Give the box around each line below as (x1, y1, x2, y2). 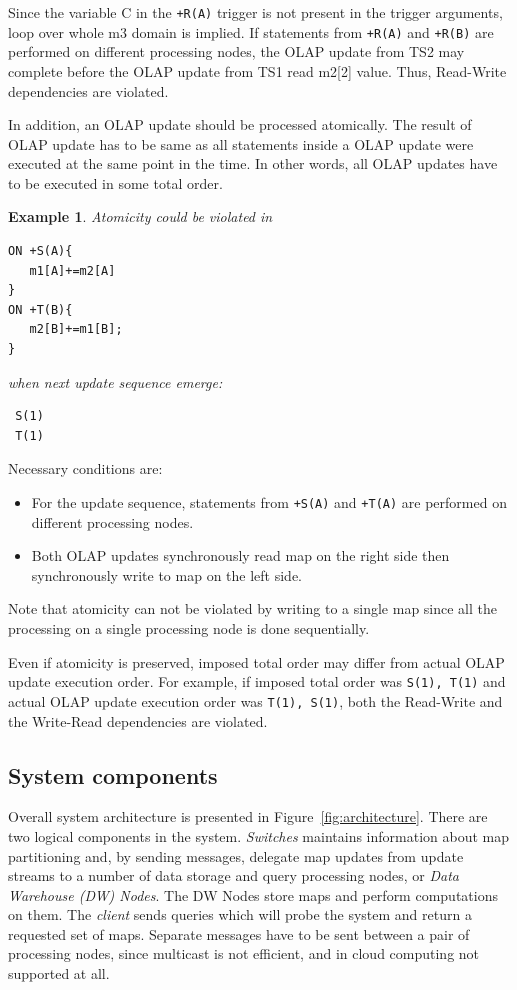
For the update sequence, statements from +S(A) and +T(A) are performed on (31, 492, 507, 512)
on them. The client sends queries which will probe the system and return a (8, 904, 472, 925)
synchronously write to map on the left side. (31, 564, 302, 585)
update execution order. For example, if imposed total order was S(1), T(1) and (8, 671, 506, 692)
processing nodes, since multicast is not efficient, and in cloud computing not (8, 943, 480, 964)
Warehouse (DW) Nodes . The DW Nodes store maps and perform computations (8, 884, 498, 905)
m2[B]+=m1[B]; (29, 322, 123, 337)
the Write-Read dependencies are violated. (8, 710, 268, 731)
